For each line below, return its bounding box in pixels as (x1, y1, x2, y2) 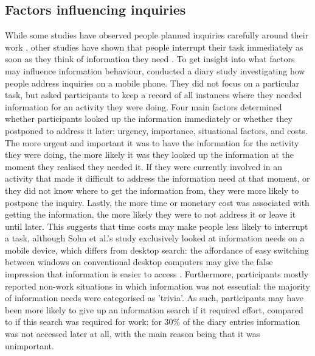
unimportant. (5, 339, 54, 352)
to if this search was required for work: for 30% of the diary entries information (5, 315, 300, 328)
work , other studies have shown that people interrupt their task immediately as (5, 40, 303, 53)
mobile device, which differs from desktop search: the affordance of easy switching (5, 243, 309, 256)
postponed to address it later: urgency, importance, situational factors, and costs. (5, 124, 308, 137)
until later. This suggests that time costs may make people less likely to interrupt (5, 219, 308, 232)
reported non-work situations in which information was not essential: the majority (5, 279, 310, 292)
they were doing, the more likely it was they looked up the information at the (5, 148, 294, 161)
